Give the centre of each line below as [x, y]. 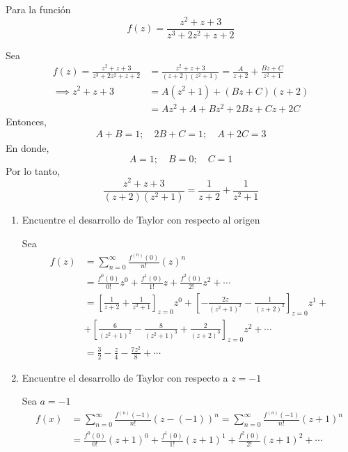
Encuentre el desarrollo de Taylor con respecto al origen [141, 220]
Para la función [38, 9]
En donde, [27, 148]
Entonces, [26, 121]
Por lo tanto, [33, 170]
